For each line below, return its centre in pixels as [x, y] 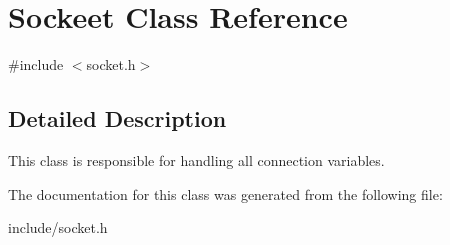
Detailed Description [117, 118]
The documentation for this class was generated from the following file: [225, 193]
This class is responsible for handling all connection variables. [196, 159]
